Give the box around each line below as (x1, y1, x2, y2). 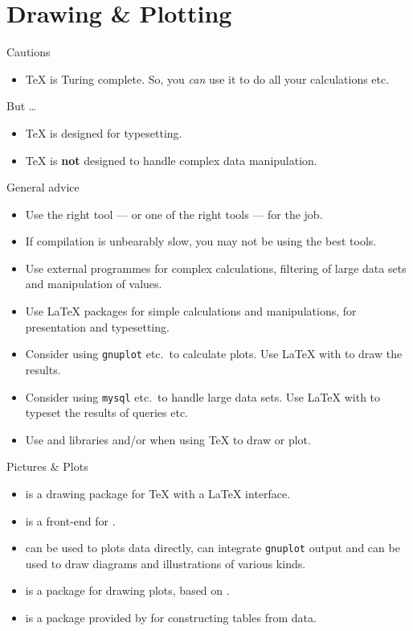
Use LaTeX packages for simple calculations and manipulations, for (25, 303, 357, 320)
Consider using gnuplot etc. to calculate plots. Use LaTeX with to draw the (25, 345, 403, 362)
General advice (6, 179, 80, 196)
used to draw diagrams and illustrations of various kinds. (25, 555, 306, 571)
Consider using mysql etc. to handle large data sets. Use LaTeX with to (25, 388, 381, 405)
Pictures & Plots (6, 458, 88, 475)
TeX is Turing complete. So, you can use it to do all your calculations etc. (25, 70, 390, 87)
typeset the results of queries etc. (25, 404, 188, 421)
